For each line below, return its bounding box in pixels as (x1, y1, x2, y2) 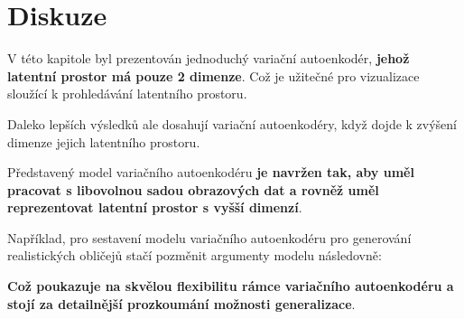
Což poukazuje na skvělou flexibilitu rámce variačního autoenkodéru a (7, 277, 454, 296)
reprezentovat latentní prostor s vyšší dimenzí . (7, 198, 302, 217)
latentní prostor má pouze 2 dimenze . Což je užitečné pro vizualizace (7, 66, 420, 85)
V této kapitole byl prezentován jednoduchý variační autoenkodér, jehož (7, 49, 410, 68)
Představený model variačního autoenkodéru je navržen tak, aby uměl (7, 163, 414, 182)
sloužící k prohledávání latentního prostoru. (7, 84, 247, 103)
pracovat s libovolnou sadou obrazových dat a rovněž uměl (7, 180, 379, 199)
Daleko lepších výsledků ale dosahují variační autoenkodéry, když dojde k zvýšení (7, 114, 458, 133)
